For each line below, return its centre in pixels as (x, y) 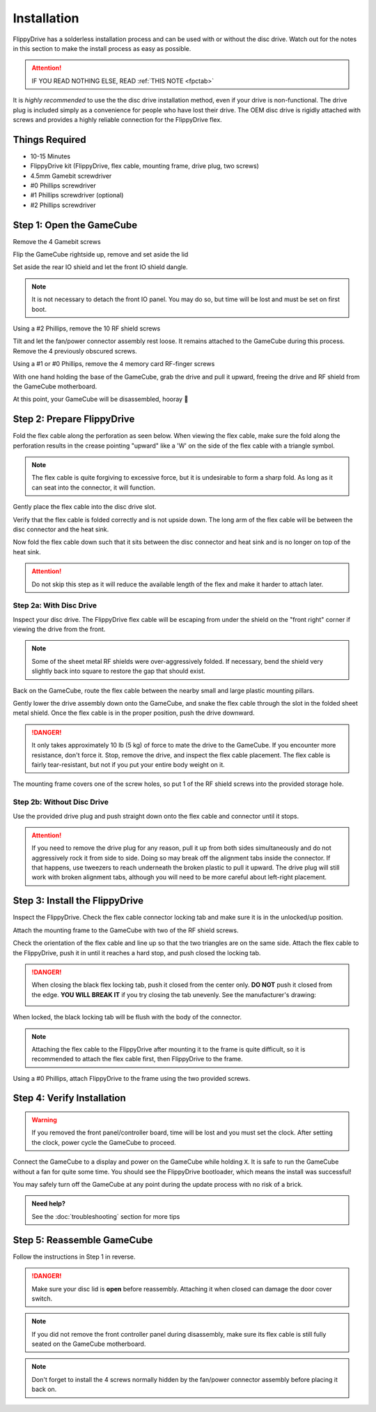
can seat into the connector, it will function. (94, 487)
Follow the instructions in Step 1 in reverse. (74, 1257)
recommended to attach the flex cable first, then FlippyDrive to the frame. (137, 1059)
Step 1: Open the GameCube (75, 225)
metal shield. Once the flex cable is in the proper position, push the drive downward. (134, 713)
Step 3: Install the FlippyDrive (78, 901)
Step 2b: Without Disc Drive (61, 802)
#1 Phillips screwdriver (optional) (77, 195)
